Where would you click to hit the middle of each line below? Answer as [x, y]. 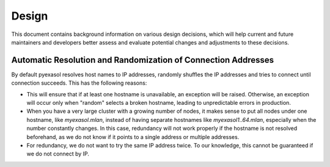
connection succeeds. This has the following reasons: [79, 83]
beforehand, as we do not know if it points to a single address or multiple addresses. [133, 137]
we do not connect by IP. [58, 154]
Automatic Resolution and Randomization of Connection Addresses [143, 60]
